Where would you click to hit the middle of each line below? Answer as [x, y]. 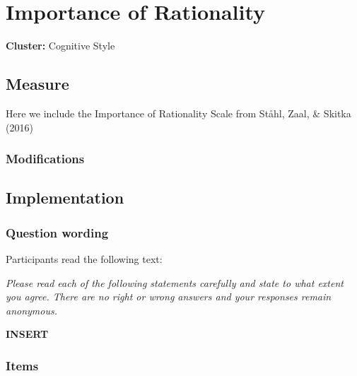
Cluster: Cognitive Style [60, 46]
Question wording [57, 232]
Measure [37, 84]
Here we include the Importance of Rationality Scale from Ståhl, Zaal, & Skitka [178, 113]
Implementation [65, 198]
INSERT [27, 334]
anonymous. [31, 310]
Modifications [45, 159]
